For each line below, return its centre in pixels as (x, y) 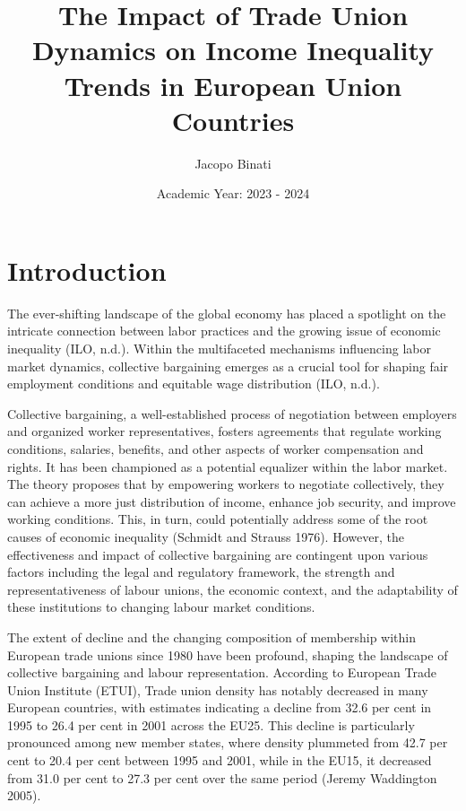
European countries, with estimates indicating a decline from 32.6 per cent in (220, 707)
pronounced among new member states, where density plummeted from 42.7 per (228, 742)
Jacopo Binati (233, 163)
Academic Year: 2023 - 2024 (233, 193)
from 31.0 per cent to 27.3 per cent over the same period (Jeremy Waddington (222, 777)
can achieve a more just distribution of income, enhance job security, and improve (232, 501)
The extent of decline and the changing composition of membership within (211, 637)
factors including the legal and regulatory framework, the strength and (201, 572)
